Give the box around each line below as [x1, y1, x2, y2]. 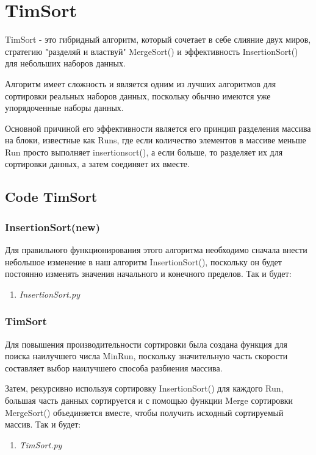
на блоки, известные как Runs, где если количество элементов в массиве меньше [5, 134, 306, 146]
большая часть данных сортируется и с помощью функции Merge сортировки [5, 394, 293, 407]
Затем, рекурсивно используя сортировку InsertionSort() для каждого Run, [5, 382, 284, 395]
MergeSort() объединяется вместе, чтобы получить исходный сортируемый [5, 406, 284, 418]
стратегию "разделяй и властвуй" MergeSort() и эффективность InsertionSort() [5, 45, 298, 57]
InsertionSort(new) [5, 219, 101, 234]
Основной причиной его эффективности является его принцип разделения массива [5, 121, 311, 134]
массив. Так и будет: [5, 418, 81, 431]
